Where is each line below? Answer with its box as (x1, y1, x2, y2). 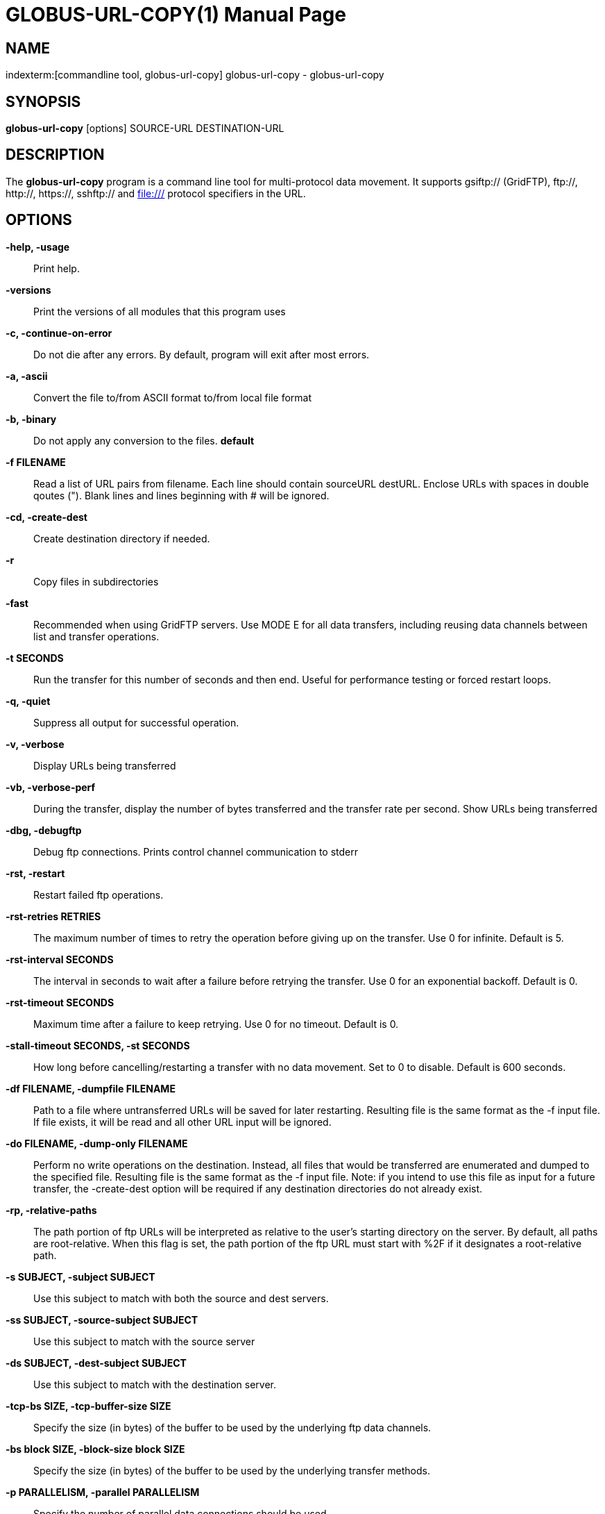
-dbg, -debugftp (6, 824, 82, 836)
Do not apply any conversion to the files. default (33, 434, 255, 447)
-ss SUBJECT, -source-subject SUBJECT (6, 1313, 198, 1326)
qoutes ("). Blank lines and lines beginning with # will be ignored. (33, 489, 330, 501)
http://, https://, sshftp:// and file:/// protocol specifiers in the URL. (6, 187, 306, 199)
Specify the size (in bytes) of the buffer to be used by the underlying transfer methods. (33, 1464, 430, 1476)
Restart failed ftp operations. (33, 888, 164, 901)
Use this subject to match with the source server (33, 1335, 255, 1347)
